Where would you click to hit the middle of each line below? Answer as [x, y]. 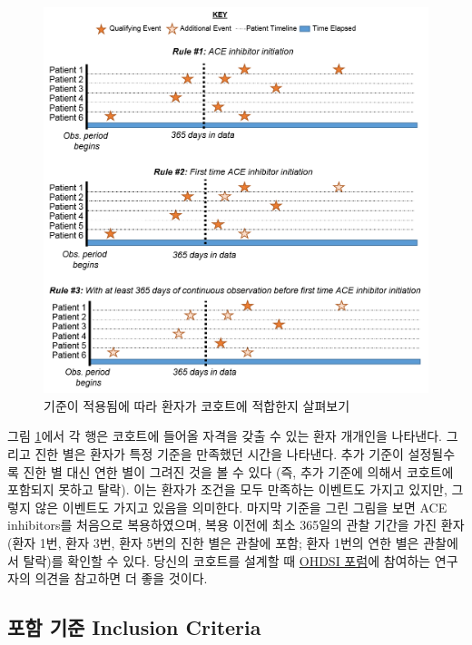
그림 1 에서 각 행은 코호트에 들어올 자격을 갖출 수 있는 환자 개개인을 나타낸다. [225, 436]
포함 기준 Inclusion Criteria [134, 627]
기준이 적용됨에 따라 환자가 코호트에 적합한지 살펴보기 [197, 405]
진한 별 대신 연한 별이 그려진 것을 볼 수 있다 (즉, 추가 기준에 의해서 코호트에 [238, 471]
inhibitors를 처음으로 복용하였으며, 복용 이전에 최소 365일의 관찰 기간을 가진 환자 [236, 525]
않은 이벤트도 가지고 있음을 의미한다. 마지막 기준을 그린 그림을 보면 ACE [241, 507]
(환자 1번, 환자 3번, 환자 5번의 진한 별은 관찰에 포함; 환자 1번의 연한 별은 [213, 542]
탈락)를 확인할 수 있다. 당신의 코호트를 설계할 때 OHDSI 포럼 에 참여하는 [227, 560]
